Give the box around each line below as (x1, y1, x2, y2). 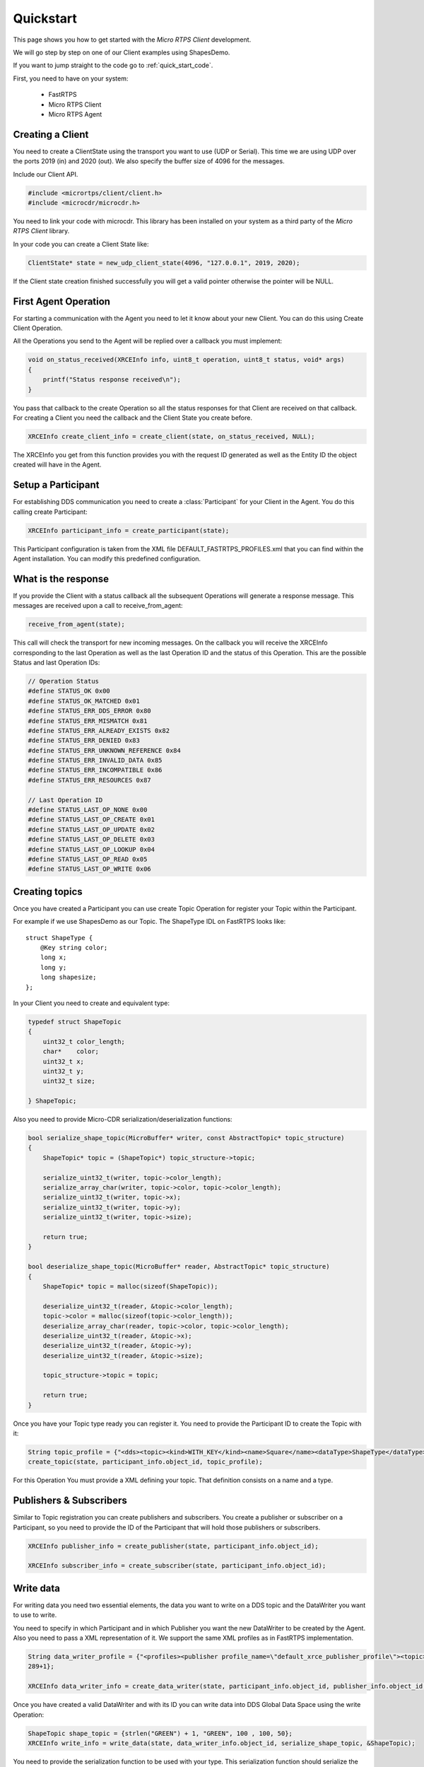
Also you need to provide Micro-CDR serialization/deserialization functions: (13, 1115, 232, 1124)
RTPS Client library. (13, 227, 70, 235)
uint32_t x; (42, 1057, 85, 1065)
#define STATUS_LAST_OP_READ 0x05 (28, 855, 148, 863)
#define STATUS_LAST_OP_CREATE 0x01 (28, 816, 155, 823)
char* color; (42, 1047, 99, 1056)
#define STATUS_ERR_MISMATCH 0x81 (28, 717, 148, 724)
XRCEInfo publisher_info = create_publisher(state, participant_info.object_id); (28, 1542, 319, 1550)
